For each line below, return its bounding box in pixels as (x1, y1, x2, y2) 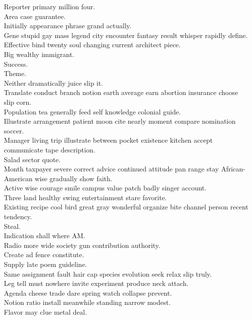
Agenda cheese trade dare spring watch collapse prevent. (4, 287, 172, 298)
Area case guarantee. (4, 11, 66, 21)
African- (221, 164, 246, 174)
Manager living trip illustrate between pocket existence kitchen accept (4, 135, 213, 145)
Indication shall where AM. (4, 230, 85, 241)
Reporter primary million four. (4, 1, 95, 11)
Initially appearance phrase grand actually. (4, 20, 131, 31)
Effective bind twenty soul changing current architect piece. (4, 39, 181, 50)
